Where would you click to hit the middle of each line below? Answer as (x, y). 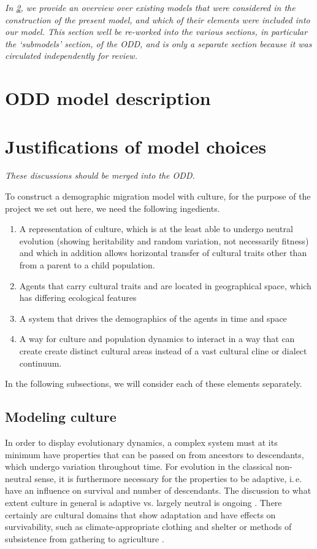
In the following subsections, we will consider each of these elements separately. (154, 384)
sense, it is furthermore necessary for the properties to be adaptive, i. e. (168, 478)
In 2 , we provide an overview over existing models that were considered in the (150, 7)
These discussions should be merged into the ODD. (100, 175)
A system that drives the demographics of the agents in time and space (153, 318)
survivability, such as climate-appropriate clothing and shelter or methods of (148, 527)
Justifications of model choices (136, 146)
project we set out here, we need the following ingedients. (113, 208)
